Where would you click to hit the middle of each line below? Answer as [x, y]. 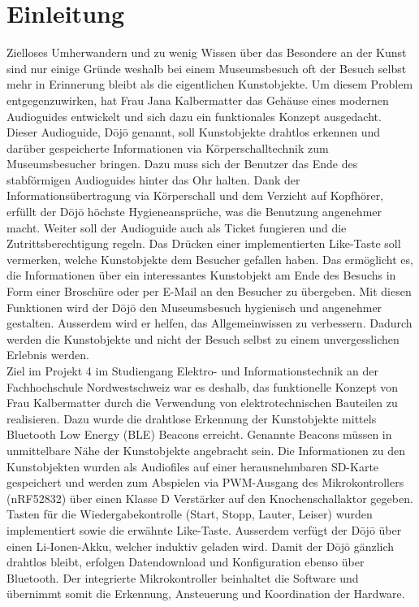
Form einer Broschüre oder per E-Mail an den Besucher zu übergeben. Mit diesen [209, 291]
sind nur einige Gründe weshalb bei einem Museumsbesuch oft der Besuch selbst [207, 68]
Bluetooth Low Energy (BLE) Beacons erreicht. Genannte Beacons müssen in [199, 434]
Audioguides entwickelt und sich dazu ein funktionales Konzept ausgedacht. [194, 116]
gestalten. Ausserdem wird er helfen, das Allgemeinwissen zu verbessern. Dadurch [209, 323]
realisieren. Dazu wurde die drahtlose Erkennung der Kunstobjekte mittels [192, 418]
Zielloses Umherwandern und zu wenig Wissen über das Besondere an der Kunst [207, 52]
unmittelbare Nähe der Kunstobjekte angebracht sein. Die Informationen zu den [206, 450]
